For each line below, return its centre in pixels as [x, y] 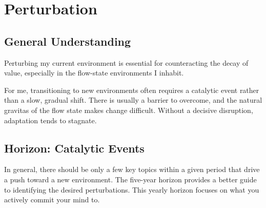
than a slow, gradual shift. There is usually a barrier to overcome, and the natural [133, 100]
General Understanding [68, 41]
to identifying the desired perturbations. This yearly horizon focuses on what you [132, 189]
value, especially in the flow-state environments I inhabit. [94, 73]
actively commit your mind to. [52, 200]
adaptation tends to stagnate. [50, 120]
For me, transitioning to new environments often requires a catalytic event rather [132, 90]
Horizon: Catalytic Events [74, 148]
